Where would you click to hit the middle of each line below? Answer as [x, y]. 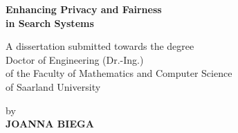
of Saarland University [53, 86]
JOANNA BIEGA [50, 124]
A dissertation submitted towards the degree [100, 46]
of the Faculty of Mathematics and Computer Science [119, 73]
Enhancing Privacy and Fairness [84, 9]
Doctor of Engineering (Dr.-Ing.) [75, 59]
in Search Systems [50, 23]
